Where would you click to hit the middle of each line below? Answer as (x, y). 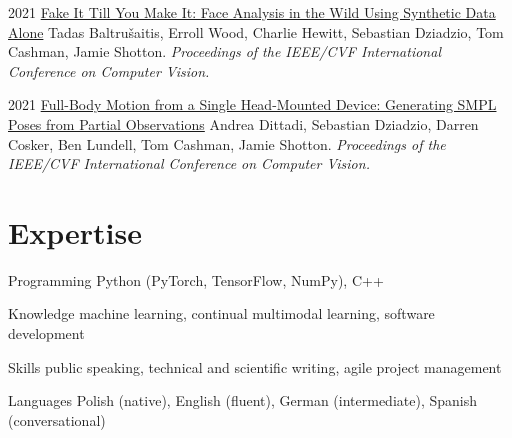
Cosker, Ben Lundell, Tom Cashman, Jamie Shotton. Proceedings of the (227, 143)
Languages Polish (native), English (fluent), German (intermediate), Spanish (242, 400)
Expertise (75, 231)
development (46, 333)
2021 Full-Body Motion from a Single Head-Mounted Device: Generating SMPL (252, 104)
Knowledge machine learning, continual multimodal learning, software (221, 313)
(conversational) (57, 419)
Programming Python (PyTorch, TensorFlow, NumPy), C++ (196, 279)
